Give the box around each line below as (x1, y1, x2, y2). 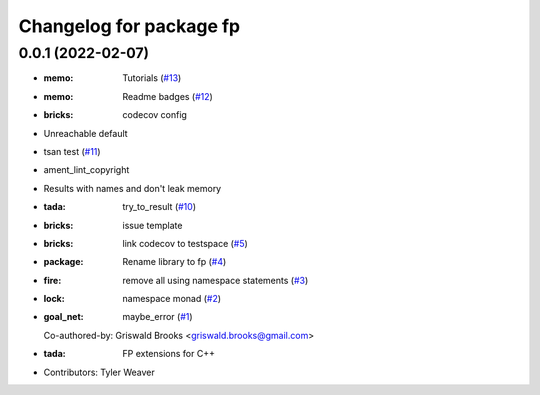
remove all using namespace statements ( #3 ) (122, 274, 309, 286)
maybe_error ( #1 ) (122, 311, 194, 323)
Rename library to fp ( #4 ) (122, 256, 227, 268)
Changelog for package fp (18, 15, 240, 37)
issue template (122, 219, 183, 231)
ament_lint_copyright (43, 164, 130, 176)
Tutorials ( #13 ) (122, 72, 182, 84)
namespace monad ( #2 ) (122, 293, 222, 305)
